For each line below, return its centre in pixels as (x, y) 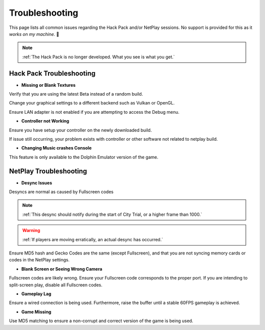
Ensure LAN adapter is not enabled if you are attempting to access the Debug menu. (94, 112)
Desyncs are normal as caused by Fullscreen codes (61, 192)
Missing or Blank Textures (49, 85)
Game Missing (36, 312)
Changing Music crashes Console (56, 148)
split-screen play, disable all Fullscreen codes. (56, 285)
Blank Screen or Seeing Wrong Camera (62, 269)
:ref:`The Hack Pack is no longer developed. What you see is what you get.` (99, 57)
